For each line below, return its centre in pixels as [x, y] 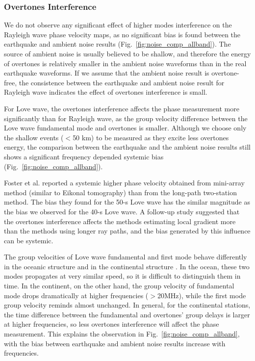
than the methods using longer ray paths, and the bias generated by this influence [127, 231]
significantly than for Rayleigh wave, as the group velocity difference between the [126, 118]
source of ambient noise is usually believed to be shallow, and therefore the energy [127, 53]
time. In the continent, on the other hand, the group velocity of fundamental [119, 286]
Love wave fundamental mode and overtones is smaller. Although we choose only [125, 128]
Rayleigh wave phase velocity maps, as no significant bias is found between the [122, 34]
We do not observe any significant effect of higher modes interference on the [118, 25]
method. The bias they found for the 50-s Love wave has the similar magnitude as [127, 202]
